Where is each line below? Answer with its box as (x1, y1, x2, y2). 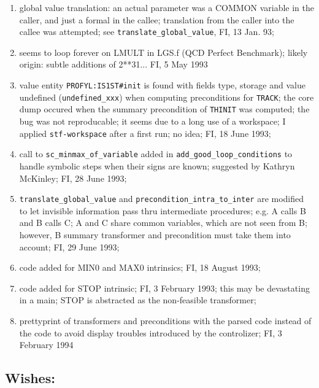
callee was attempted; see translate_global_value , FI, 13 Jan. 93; (19, 25, 274, 38)
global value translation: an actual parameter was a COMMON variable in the (19, 1, 315, 14)
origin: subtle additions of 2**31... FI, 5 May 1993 (19, 58, 208, 71)
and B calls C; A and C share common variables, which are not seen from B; (19, 216, 307, 229)
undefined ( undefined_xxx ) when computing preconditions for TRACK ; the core (19, 90, 314, 103)
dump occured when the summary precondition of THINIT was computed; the (19, 103, 310, 115)
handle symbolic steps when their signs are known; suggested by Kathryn (19, 159, 295, 172)
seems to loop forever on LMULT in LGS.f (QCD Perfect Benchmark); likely (19, 45, 308, 58)
